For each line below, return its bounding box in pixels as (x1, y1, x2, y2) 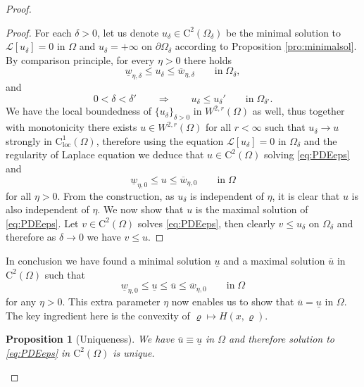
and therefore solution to (229, 331, 335, 346)
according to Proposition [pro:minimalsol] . (175, 39, 357, 53)
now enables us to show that (171, 294, 294, 309)
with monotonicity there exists (6, 120, 137, 134)
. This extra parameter (62, 294, 161, 309)
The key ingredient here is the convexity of (6, 307, 190, 322)
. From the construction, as (57, 188, 175, 203)
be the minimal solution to (226, 25, 341, 39)
